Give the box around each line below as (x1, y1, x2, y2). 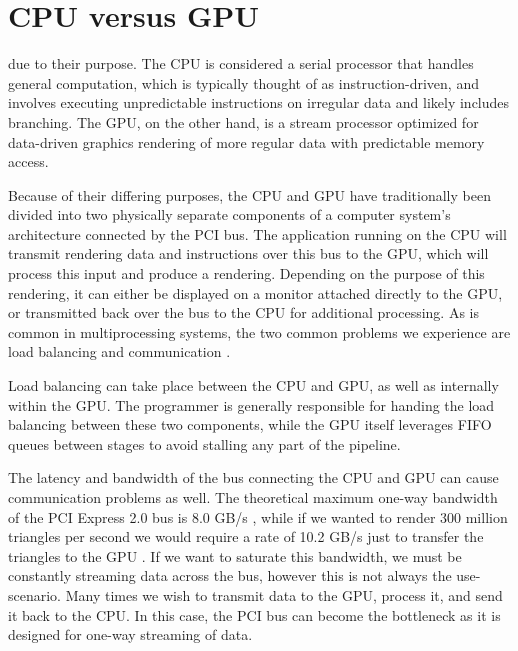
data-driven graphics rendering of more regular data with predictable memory (8, 131, 485, 152)
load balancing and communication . (8, 341, 231, 362)
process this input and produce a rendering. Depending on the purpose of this (8, 263, 485, 284)
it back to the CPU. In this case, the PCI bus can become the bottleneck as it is (8, 604, 501, 625)
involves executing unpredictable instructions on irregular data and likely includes (8, 92, 510, 113)
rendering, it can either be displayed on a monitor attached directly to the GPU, (8, 282, 503, 303)
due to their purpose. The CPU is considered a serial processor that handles (8, 53, 474, 74)
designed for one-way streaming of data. (8, 624, 253, 645)
